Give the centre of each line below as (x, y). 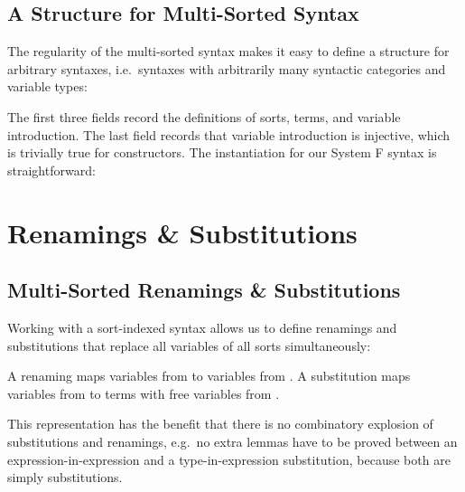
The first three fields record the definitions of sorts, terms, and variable (204, 116)
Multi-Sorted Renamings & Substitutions (204, 290)
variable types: (47, 86)
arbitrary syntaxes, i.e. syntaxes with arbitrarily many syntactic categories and (227, 68)
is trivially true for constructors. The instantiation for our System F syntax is (222, 152)
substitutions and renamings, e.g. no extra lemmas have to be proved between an (232, 441)
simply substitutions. (65, 477)
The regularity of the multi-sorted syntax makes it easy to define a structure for (228, 51)
